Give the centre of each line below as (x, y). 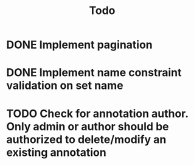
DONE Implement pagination (80, 45)
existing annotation (56, 152)
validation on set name (65, 86)
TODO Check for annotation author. (97, 114)
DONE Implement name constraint (94, 73)
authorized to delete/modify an (86, 139)
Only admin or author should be (88, 126)
